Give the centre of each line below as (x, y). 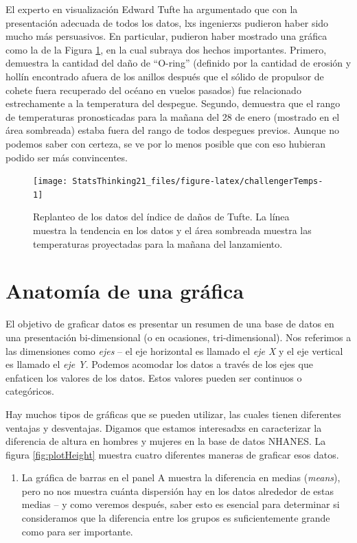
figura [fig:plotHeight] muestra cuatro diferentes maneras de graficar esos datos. (172, 454)
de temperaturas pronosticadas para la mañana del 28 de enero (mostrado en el (173, 116)
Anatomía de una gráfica (125, 291)
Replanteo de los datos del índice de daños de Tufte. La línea (161, 217)
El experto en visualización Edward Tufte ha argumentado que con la (152, 9)
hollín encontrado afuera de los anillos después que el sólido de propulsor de (165, 76)
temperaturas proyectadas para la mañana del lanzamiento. (158, 243)
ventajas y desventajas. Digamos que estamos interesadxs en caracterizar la (164, 427)
